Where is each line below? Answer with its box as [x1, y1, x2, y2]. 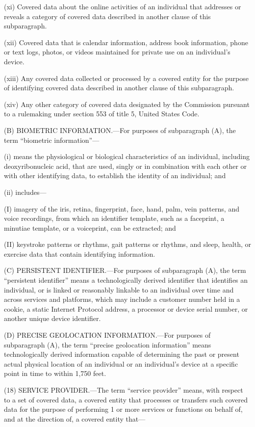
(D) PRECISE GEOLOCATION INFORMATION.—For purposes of [4, 330, 211, 340]
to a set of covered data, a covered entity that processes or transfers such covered [4, 394, 248, 404]
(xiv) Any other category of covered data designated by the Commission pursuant [4, 99, 250, 109]
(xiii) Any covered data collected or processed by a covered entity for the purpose [4, 73, 249, 83]
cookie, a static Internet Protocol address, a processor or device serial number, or [4, 303, 248, 314]
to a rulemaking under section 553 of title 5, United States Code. [4, 108, 200, 119]
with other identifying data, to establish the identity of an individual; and [4, 170, 226, 181]
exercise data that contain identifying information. [4, 248, 155, 259]
